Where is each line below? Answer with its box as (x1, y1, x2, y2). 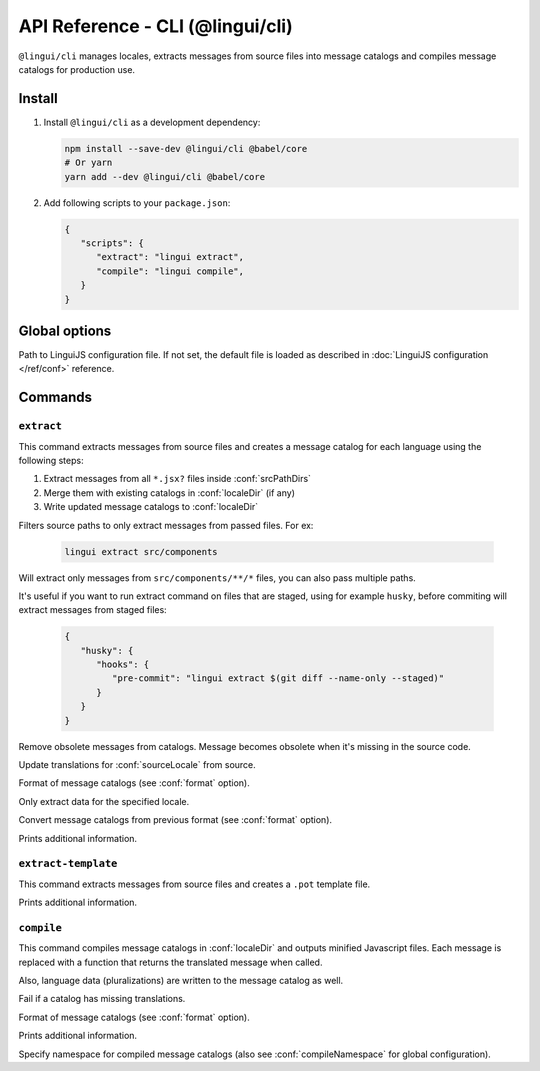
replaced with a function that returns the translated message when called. (18, 956, 323, 968)
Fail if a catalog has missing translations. (18, 993, 186, 1005)
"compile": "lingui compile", (96, 265, 245, 277)
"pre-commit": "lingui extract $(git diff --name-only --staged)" (111, 673, 445, 684)
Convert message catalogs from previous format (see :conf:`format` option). (18, 814, 333, 826)
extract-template (18, 857, 118, 870)
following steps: (18, 454, 84, 466)
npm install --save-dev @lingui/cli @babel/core (64, 143, 308, 154)
